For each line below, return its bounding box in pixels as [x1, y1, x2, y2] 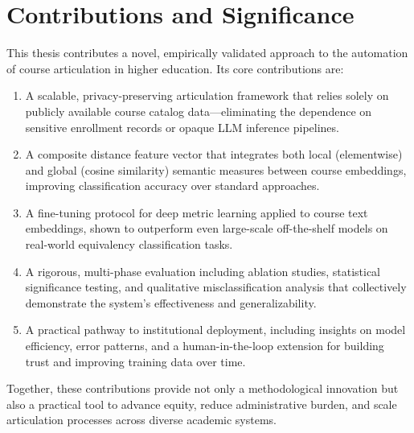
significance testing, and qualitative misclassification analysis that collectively [25, 278, 407, 295]
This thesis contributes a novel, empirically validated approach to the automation [6, 44, 408, 61]
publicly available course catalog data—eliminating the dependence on [25, 102, 372, 119]
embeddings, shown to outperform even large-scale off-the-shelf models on [25, 220, 388, 237]
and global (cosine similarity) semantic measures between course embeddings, [25, 161, 407, 178]
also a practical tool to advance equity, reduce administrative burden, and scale [6, 395, 397, 412]
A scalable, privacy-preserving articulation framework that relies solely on [25, 87, 389, 104]
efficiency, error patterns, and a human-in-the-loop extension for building [25, 337, 384, 354]
